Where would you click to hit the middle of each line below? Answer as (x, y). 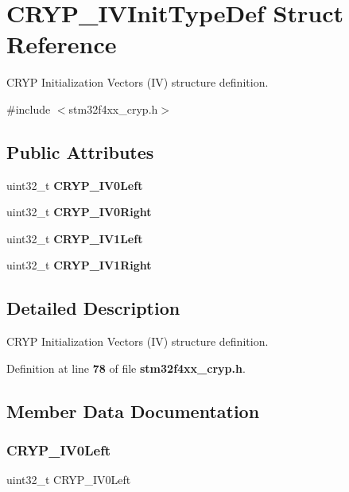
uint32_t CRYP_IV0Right (79, 212)
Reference (62, 44)
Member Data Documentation (133, 411)
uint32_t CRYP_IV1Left (75, 238)
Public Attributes (80, 151)
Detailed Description (93, 308)
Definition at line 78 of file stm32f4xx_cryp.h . (126, 368)
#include (29, 108)
